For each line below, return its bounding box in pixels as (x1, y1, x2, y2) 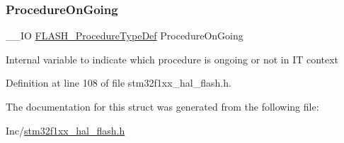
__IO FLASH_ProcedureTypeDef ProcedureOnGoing (6, 28, 243, 43)
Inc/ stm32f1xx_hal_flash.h (6, 123, 125, 137)
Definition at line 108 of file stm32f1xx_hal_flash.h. (6, 75, 231, 90)
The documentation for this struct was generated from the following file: (6, 99, 319, 113)
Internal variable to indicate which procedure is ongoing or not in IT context (6, 51, 339, 66)
